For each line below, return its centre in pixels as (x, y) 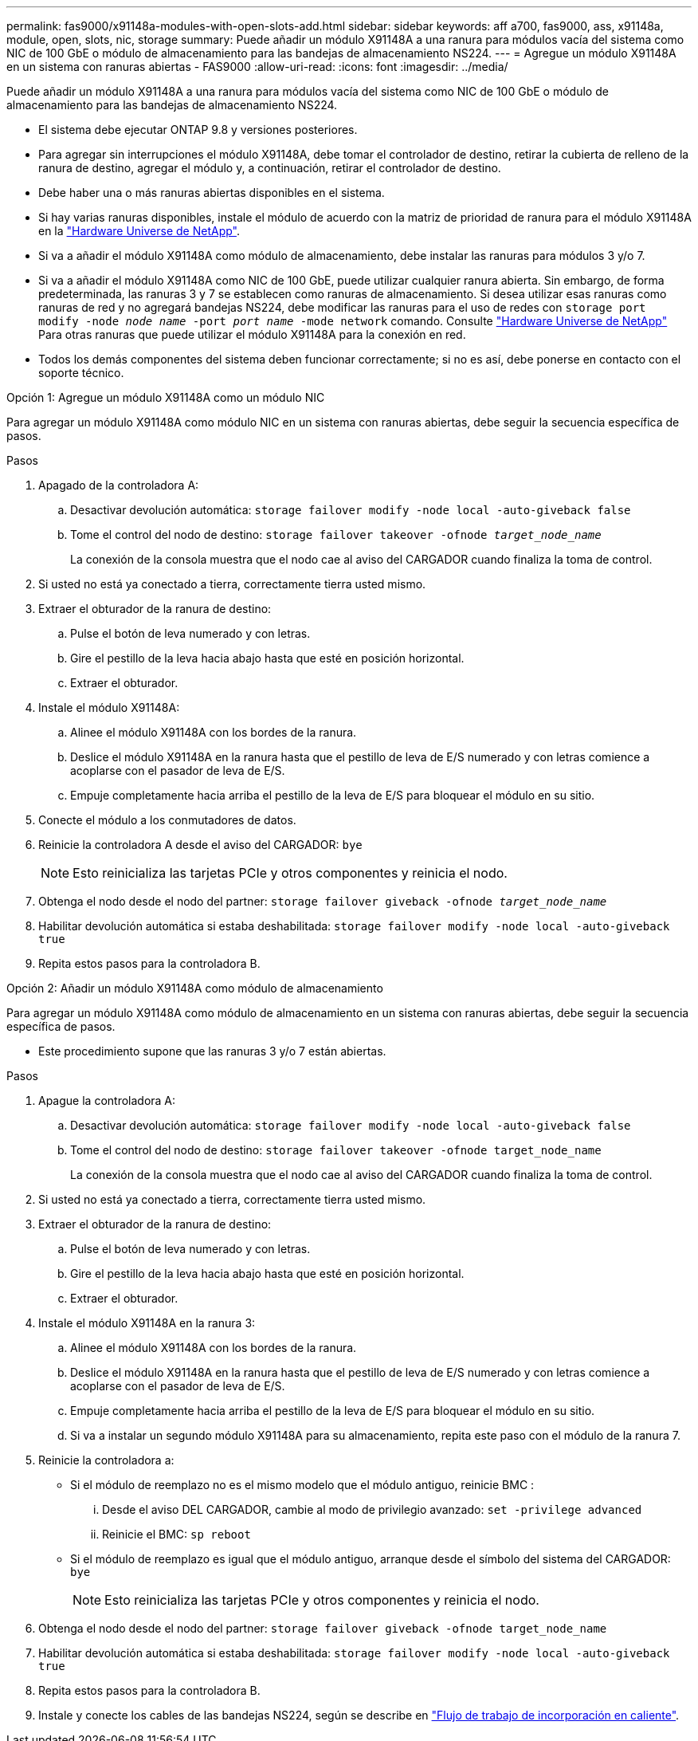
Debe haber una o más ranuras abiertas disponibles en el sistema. (212, 193)
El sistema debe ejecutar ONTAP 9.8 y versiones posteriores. (198, 130)
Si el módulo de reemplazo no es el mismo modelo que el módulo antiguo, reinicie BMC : (302, 1485)
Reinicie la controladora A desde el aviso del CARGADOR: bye (200, 845)
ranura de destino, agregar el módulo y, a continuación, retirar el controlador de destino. (270, 168)
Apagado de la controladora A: (119, 485)
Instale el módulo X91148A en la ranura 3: (147, 1323)
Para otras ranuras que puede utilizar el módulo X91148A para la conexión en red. (252, 334)
